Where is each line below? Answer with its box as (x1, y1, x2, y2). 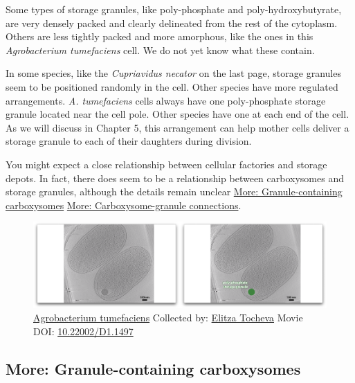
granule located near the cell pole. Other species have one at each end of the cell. (6, 107, 349, 121)
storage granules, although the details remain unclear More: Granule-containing (6, 184, 343, 199)
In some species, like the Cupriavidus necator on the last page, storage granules (6, 66, 341, 80)
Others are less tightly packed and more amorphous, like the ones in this (6, 29, 313, 44)
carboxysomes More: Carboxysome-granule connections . (6, 197, 242, 212)
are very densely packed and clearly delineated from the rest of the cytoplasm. (6, 15, 338, 30)
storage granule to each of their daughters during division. (6, 134, 252, 148)
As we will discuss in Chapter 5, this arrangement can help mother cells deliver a (6, 120, 349, 134)
